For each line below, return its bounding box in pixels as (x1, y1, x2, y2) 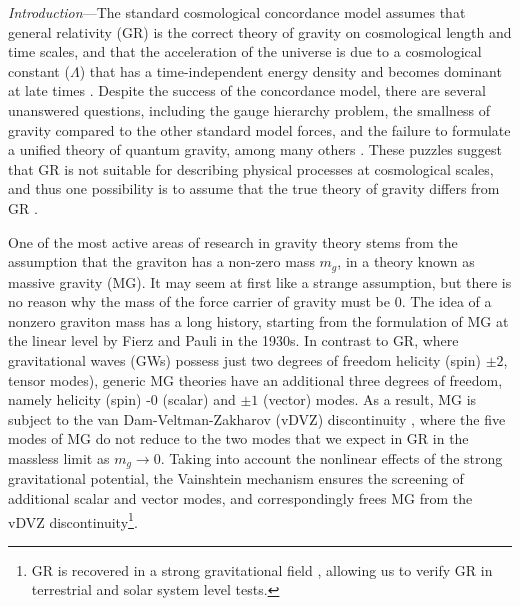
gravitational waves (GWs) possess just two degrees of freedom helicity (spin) (8, 349, 481, 370)
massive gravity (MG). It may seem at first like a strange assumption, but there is (8, 271, 512, 292)
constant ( (8, 60, 70, 81)
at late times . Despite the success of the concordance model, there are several (8, 80, 486, 101)
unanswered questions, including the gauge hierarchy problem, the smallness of (8, 99, 491, 120)
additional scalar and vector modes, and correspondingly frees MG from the (8, 487, 473, 508)
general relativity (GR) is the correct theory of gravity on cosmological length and (8, 21, 512, 42)
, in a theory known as (337, 251, 475, 272)
